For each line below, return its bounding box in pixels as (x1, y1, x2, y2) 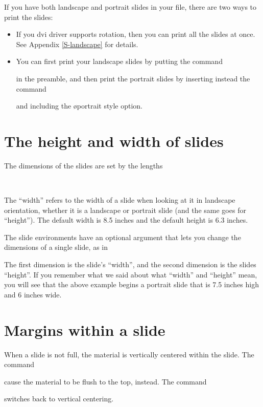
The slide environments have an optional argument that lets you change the (4, 231, 241, 242)
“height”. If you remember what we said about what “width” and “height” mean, (4, 269, 257, 280)
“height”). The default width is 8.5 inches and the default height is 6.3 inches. (4, 215, 248, 225)
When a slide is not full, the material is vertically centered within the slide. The (4, 349, 254, 359)
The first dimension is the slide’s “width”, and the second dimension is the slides (4, 259, 256, 270)
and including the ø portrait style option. (16, 100, 142, 111)
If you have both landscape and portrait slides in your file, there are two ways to (4, 2, 257, 12)
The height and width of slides (4, 130, 224, 151)
